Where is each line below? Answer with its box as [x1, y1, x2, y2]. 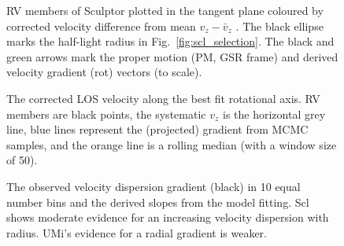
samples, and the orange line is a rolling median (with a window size [6, 136, 337, 152]
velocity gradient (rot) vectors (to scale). [6, 64, 202, 80]
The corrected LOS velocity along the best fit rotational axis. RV [6, 90, 320, 106]
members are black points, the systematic [6, 105, 206, 122]
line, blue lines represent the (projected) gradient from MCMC [6, 121, 309, 138]
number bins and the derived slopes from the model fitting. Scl [6, 193, 309, 210]
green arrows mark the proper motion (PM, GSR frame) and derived [6, 48, 338, 64]
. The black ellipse [235, 17, 324, 34]
